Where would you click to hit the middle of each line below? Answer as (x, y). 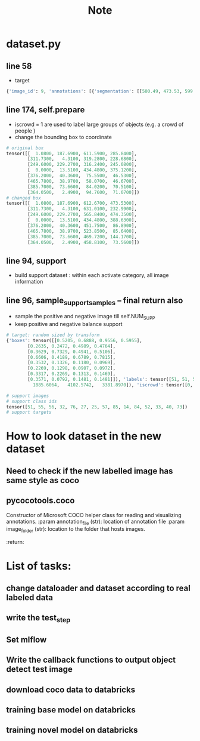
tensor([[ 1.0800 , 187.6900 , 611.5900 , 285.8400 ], (71, 153)
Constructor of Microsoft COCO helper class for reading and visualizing (94, 515)
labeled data (30, 597)
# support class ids (32, 401)
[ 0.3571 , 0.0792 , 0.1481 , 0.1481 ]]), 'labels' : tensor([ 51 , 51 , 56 (113, 380)
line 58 (19, 66)
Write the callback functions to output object (91, 660)
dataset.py (34, 44)
